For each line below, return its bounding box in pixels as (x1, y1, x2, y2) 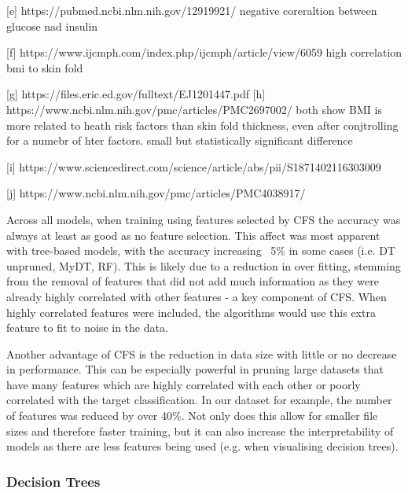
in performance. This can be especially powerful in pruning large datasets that (6, 361, 384, 377)
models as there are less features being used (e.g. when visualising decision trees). (6, 438, 399, 454)
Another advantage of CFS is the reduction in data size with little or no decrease (6, 345, 397, 362)
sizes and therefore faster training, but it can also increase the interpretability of (6, 422, 394, 439)
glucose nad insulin (6, 17, 98, 34)
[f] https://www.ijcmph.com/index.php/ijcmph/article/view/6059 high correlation (6, 44, 402, 61)
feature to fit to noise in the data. (6, 319, 168, 336)
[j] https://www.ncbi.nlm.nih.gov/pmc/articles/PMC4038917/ (6, 185, 306, 201)
